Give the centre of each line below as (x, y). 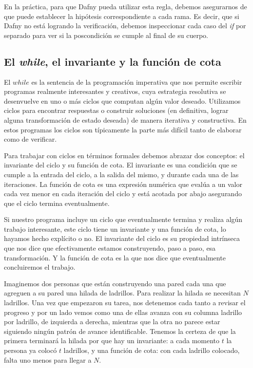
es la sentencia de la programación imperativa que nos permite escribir (137, 82)
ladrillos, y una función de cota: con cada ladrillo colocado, (152, 350)
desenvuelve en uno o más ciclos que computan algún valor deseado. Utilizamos (122, 101)
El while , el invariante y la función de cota (113, 61)
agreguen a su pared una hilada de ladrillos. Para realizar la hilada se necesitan (122, 293)
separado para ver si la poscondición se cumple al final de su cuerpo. (106, 35)
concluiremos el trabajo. (40, 267)
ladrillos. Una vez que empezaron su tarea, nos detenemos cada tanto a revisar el (125, 303)
